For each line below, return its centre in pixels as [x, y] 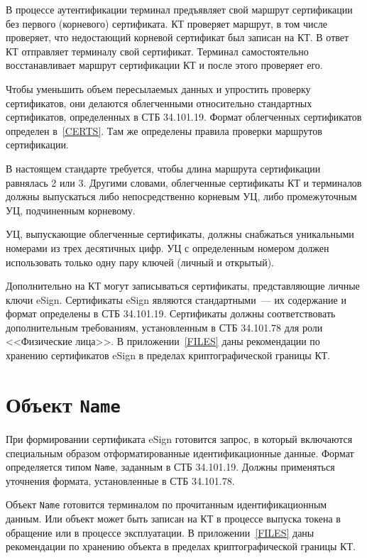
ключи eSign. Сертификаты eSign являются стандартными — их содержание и [176, 299]
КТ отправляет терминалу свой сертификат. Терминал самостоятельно [157, 51]
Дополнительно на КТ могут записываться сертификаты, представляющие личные [183, 286]
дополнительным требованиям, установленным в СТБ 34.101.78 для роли [164, 327]
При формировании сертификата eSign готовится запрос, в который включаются [179, 438]
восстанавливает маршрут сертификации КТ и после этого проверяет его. [164, 65]
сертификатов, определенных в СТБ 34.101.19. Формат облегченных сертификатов [184, 117]
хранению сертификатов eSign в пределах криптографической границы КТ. [168, 355]
